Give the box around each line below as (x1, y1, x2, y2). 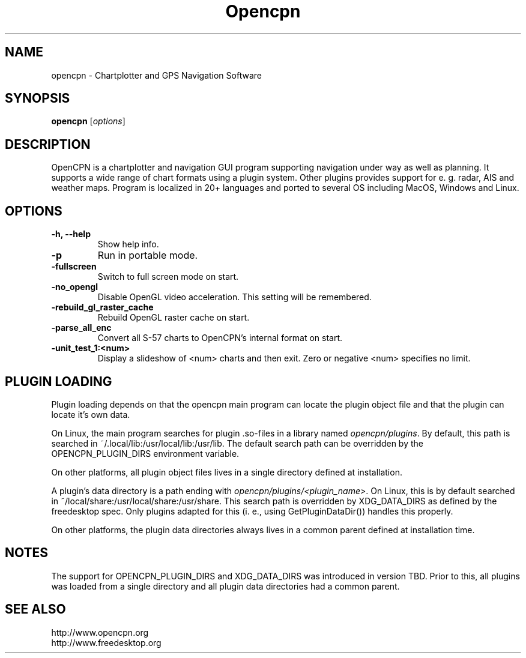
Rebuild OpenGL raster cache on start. (97, 312, 250, 323)
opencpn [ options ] (51, 116, 125, 127)
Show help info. (97, 239, 159, 250)
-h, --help (51, 229, 91, 240)
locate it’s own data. (51, 409, 130, 420)
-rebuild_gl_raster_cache (51, 302, 154, 313)
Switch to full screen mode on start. (97, 271, 239, 282)
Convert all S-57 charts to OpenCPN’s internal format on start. (97, 333, 343, 343)
